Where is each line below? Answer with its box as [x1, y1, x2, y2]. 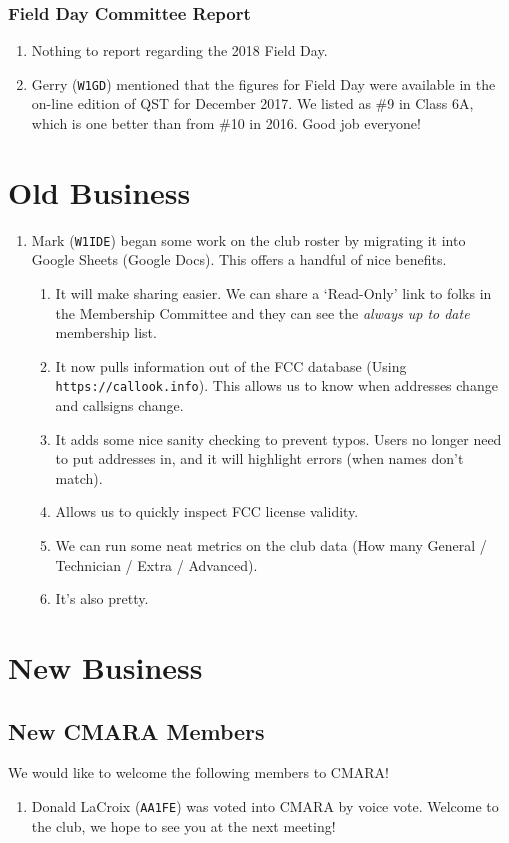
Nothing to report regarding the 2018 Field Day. [31, 40, 328, 61]
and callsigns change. [55, 395, 184, 416]
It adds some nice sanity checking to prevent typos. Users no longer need [55, 428, 502, 449]
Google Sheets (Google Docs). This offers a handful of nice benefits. [31, 249, 447, 270]
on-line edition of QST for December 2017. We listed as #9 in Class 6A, [31, 93, 474, 114]
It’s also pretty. [55, 588, 149, 609]
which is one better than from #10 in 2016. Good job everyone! [31, 113, 421, 134]
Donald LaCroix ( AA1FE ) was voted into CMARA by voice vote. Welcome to [31, 795, 499, 816]
